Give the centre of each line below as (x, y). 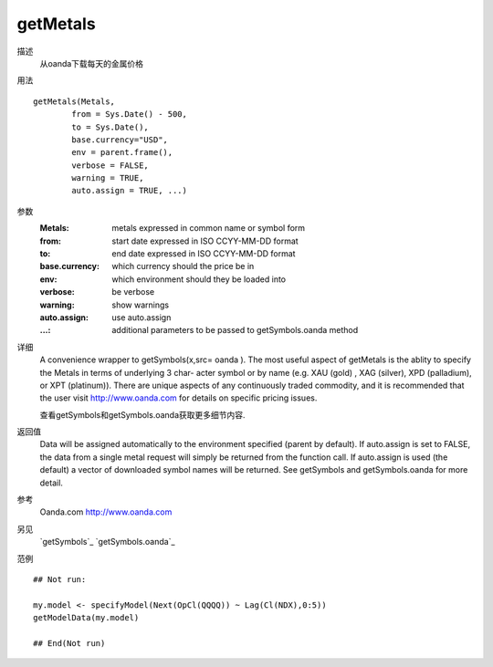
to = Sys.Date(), (110, 127)
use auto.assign (142, 317)
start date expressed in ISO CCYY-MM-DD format (205, 241)
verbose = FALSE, (110, 165)
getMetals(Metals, (74, 101)
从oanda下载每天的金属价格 (92, 63)
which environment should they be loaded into (199, 279)
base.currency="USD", (120, 140)
